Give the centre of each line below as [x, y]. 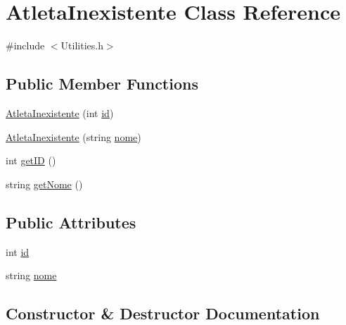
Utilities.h [82, 45]
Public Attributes [71, 222]
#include [25, 45]
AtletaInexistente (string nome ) [73, 136]
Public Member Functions [102, 84]
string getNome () [44, 184]
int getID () [31, 160]
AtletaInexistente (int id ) [60, 112]
